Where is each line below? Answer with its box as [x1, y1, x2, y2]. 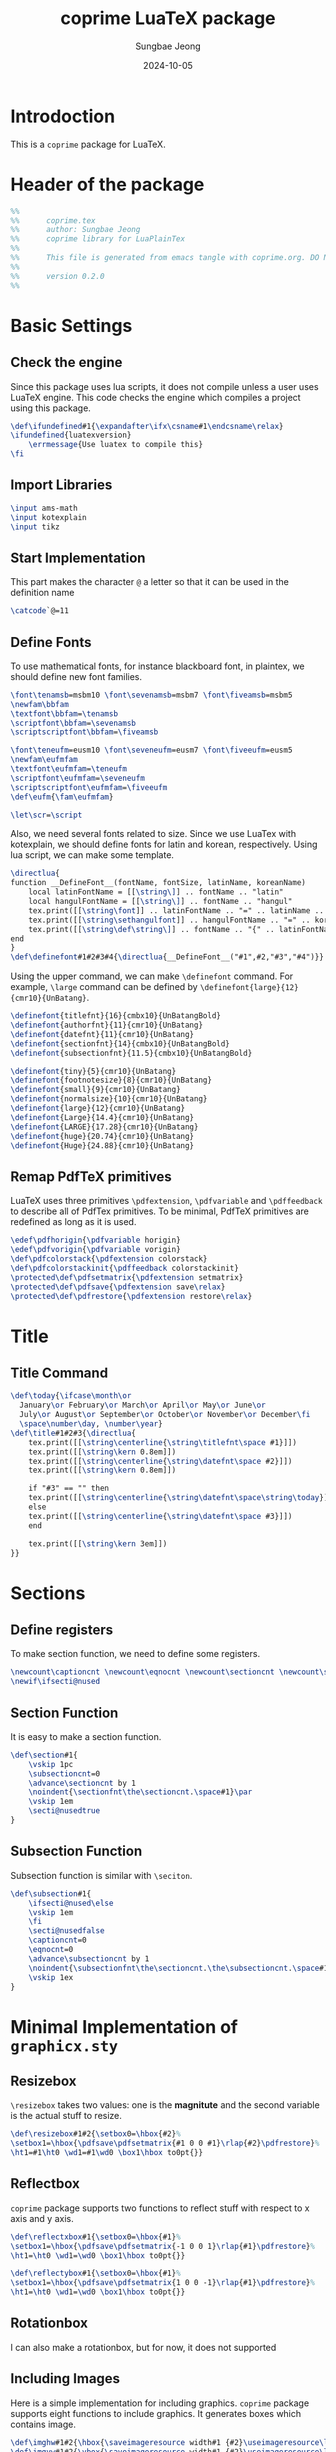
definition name [10, 587, 75, 599]
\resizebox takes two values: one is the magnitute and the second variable [10, 2099, 320, 2111]
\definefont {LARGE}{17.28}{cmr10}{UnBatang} [10, 1122, 199, 1132]
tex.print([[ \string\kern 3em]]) [28, 1538, 168, 1549]
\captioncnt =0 [28, 1935, 87, 1946]
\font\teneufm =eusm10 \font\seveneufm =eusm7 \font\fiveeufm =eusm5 [10, 745, 293, 756]
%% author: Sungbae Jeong [10, 225, 141, 235]
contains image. [10, 2418, 77, 2430]
